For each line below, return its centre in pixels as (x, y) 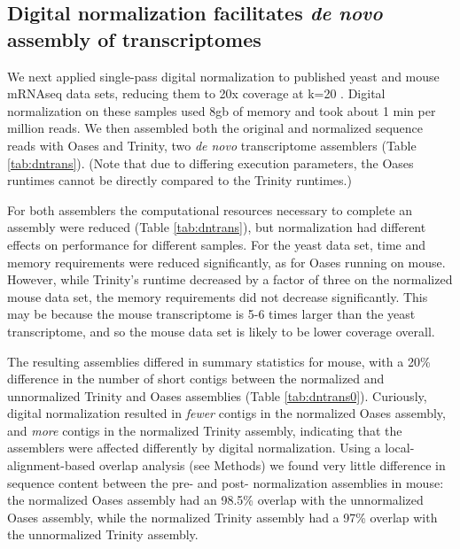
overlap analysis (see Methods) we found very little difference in (272, 465)
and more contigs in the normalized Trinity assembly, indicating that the (205, 430)
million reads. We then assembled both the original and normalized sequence (215, 128)
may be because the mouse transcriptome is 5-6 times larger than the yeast (211, 314)
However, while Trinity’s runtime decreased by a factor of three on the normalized (230, 279)
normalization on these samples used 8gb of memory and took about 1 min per (222, 110)
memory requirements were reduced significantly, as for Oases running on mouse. (226, 262)
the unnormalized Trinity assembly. (103, 534)
